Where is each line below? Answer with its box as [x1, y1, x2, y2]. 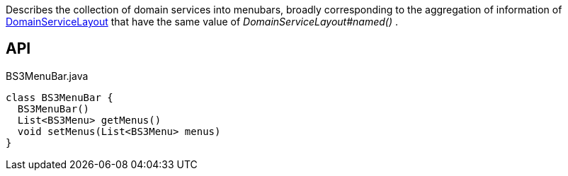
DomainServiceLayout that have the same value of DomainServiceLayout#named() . [6, 16, 398, 28]
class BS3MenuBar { [6, 91, 113, 103]
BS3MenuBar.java [6, 69, 89, 82]
